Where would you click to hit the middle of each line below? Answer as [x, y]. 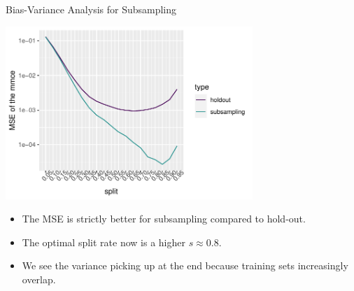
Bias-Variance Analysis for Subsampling [91, 9]
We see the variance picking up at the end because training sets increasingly [185, 265]
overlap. [39, 279]
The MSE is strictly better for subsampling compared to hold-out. [164, 219]
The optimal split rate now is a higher [104, 242]
